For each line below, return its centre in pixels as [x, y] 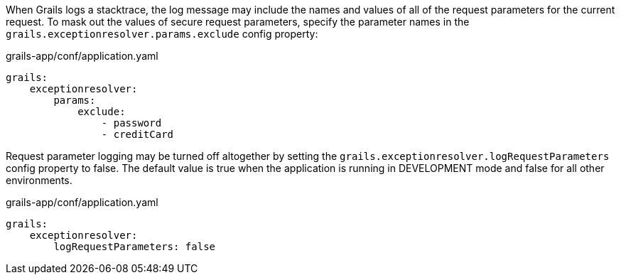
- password [131, 123]
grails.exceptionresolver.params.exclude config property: [162, 34]
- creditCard [137, 134]
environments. [39, 180]
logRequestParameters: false [135, 247]
